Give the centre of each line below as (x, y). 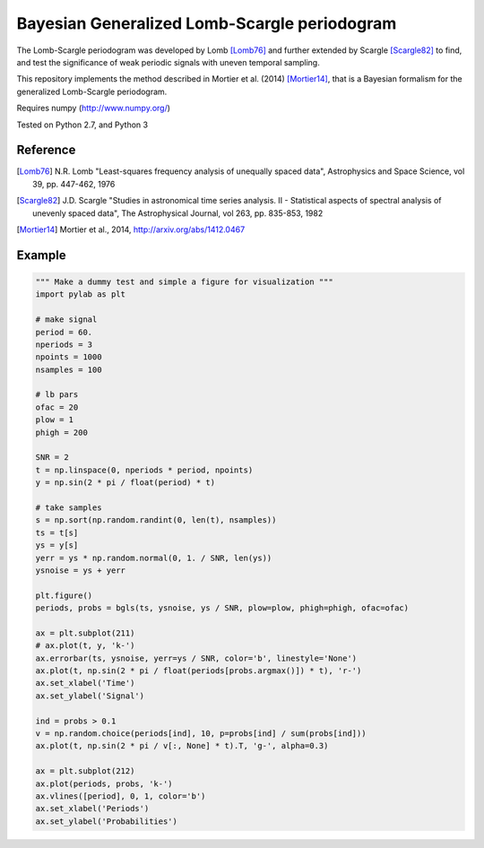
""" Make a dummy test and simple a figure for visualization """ (184, 281)
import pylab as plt (80, 294)
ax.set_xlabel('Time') (85, 683)
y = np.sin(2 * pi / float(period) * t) (125, 483)
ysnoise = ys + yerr (80, 570)
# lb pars (57, 395)
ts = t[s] (57, 532)
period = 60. (64, 332)
